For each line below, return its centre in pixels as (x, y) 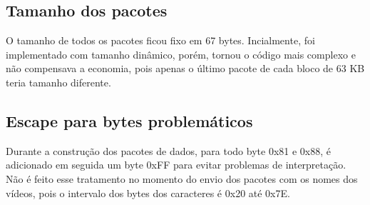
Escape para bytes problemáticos (129, 120)
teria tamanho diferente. (58, 82)
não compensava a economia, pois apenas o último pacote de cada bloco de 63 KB (185, 68)
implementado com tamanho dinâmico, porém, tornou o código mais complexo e (181, 54)
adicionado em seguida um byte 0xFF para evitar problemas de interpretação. (176, 165)
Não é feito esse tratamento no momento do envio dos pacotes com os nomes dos (182, 178)
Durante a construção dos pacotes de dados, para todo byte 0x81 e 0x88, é (168, 150)
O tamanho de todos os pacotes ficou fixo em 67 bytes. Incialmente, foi (160, 40)
